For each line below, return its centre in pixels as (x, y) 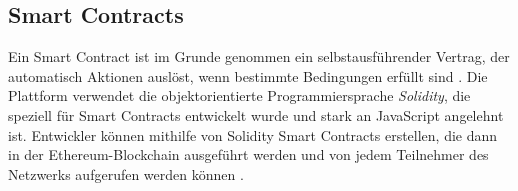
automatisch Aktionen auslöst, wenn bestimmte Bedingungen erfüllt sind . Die (248, 75)
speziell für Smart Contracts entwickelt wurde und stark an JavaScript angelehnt (256, 114)
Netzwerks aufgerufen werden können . (126, 173)
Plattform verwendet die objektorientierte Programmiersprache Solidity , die (239, 95)
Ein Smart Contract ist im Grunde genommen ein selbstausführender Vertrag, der (259, 56)
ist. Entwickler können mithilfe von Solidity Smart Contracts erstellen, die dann (253, 134)
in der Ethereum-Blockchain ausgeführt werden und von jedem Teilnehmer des (248, 154)
